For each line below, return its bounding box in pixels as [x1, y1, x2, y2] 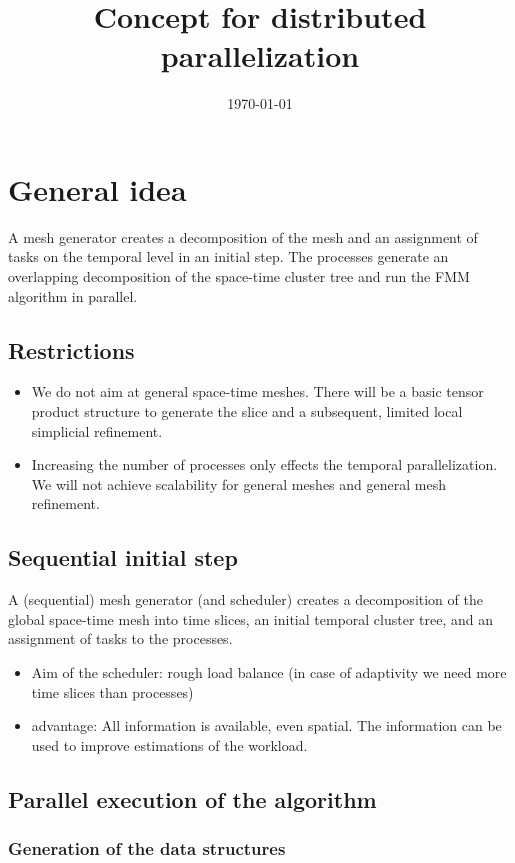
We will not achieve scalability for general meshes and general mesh [31, 473, 446, 494]
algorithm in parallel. [8, 285, 138, 306]
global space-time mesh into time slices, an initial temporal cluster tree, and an [8, 608, 494, 629]
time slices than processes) [31, 681, 194, 702]
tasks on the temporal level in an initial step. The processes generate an [8, 246, 449, 267]
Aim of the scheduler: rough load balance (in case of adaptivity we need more [31, 661, 507, 682]
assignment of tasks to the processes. [8, 628, 233, 649]
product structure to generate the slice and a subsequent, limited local [31, 401, 463, 422]
